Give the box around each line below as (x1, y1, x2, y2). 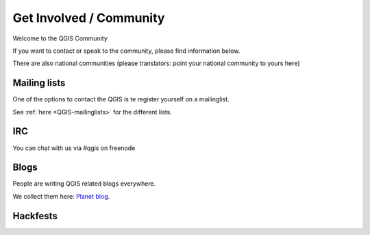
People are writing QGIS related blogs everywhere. (12, 180, 156, 188)
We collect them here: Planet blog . (12, 192, 110, 200)
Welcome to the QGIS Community (12, 34, 108, 42)
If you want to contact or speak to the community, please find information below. (12, 47, 241, 55)
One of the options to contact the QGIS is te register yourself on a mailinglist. (12, 95, 230, 103)
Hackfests (12, 210, 58, 222)
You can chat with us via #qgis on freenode (12, 144, 136, 152)
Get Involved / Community (12, 10, 165, 25)
